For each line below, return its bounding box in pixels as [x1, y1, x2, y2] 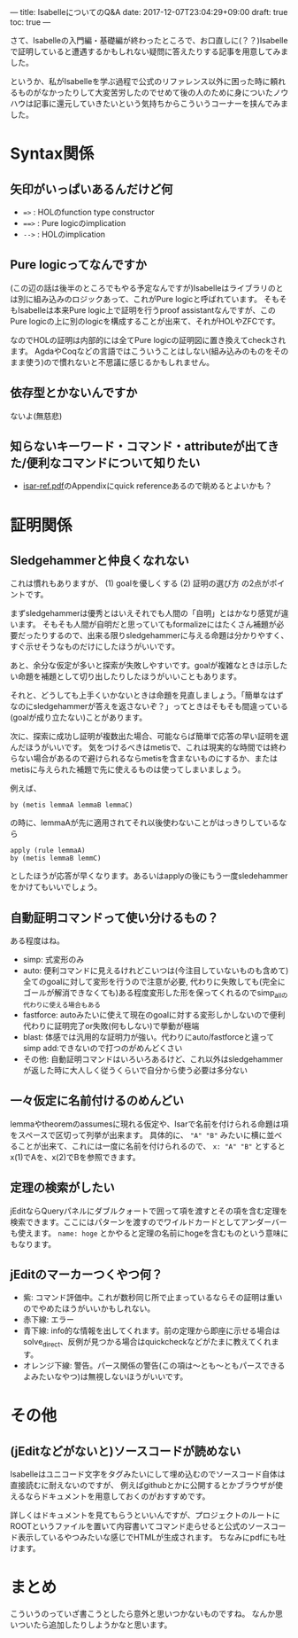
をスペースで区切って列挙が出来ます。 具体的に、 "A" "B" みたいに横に [10, 1129, 267, 1140]
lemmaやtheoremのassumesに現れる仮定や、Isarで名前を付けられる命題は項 [10, 1119, 289, 1129]
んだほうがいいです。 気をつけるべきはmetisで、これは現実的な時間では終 [10, 742, 279, 753]
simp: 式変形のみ [22, 955, 85, 965]
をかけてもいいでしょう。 [10, 882, 103, 893]
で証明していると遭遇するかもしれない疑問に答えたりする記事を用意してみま [10, 46, 289, 57]
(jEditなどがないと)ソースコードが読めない [10, 1443, 241, 1459]
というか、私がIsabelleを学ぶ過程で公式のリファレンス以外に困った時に [10, 76, 271, 86]
